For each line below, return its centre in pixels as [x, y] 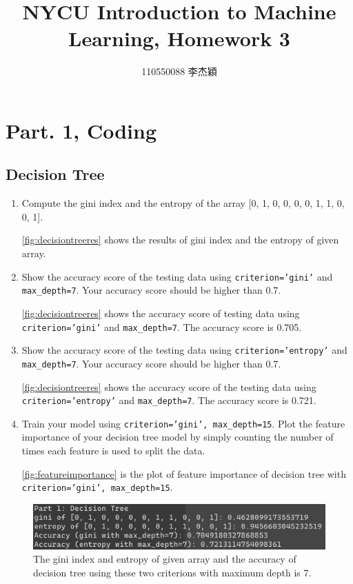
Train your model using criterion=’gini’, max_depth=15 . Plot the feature [183, 423]
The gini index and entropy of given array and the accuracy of [165, 559]
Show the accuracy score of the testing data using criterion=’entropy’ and [184, 350]
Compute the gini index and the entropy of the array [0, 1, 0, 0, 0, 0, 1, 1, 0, [183, 203]
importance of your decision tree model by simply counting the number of [178, 437]
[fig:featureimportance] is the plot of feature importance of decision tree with [184, 473]
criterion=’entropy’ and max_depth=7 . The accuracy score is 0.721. [169, 400]
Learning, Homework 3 [179, 38]
